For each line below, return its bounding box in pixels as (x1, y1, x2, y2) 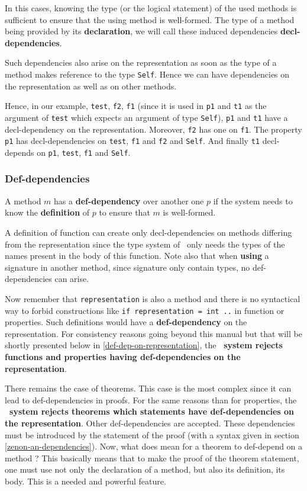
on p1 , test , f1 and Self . (37, 146, 131, 158)
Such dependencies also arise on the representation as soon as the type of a (5, 56, 277, 69)
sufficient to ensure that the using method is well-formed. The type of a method (5, 13, 295, 25)
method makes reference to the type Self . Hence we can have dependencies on (5, 68, 290, 80)
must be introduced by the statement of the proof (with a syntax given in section (5, 428, 299, 441)
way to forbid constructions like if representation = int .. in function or (5, 304, 285, 316)
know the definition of (5, 206, 90, 219)
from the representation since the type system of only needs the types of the (5, 238, 285, 250)
